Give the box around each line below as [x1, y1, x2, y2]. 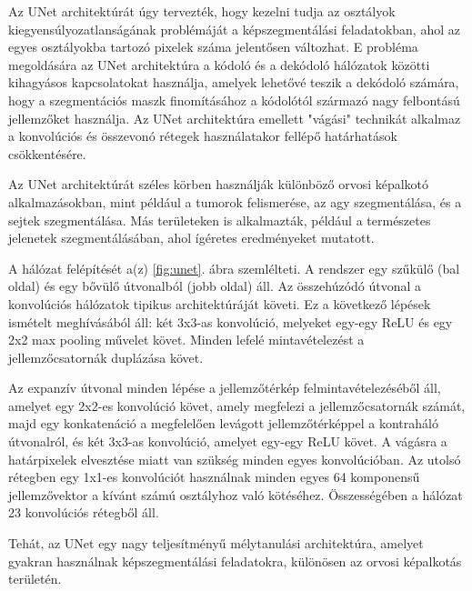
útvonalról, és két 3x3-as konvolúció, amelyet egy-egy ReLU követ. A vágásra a [8, 432, 447, 451]
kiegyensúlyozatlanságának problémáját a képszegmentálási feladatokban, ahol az [8, 19, 460, 38]
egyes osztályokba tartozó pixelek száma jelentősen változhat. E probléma [8, 37, 418, 56]
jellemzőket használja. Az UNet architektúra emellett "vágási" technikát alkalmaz [8, 108, 461, 127]
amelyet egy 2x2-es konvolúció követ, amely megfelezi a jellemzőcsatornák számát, [8, 396, 466, 415]
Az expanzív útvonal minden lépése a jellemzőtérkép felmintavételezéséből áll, [8, 378, 441, 397]
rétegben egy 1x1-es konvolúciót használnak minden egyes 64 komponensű [8, 467, 420, 486]
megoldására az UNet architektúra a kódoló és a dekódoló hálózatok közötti [8, 55, 430, 74]
